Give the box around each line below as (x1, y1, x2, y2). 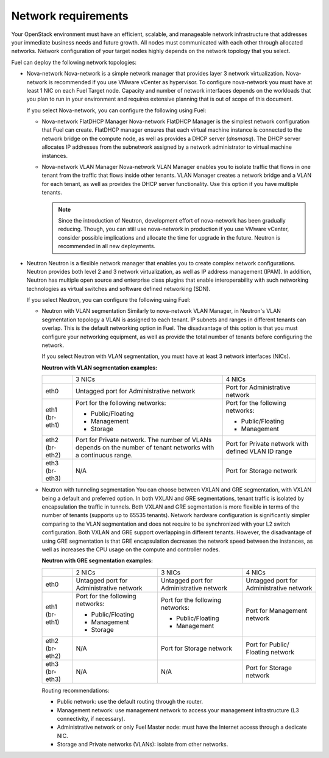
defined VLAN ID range (225, 447, 292, 456)
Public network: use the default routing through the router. (57, 698, 203, 706)
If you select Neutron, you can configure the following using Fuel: (26, 296, 191, 304)
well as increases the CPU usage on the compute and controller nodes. (41, 546, 221, 553)
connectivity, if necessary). (57, 715, 126, 722)
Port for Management (246, 606, 308, 615)
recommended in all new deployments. (58, 243, 155, 250)
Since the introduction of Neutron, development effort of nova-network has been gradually (58, 216, 286, 224)
